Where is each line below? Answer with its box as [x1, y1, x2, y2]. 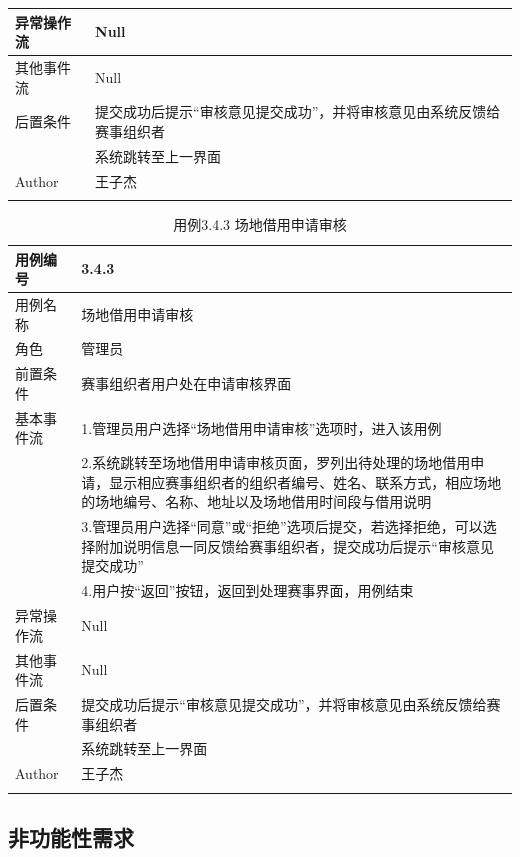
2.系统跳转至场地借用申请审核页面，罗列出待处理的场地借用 [81, 452, 471, 473]
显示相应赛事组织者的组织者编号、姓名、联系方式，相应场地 [109, 471, 502, 492]
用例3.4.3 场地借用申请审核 [173, 214, 347, 234]
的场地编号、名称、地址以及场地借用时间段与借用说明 [81, 491, 432, 512]
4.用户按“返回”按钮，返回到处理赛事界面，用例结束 [81, 580, 414, 601]
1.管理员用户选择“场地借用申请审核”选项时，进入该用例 [81, 417, 442, 438]
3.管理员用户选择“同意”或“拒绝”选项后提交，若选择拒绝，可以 [81, 516, 483, 537]
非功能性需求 [8, 821, 134, 852]
